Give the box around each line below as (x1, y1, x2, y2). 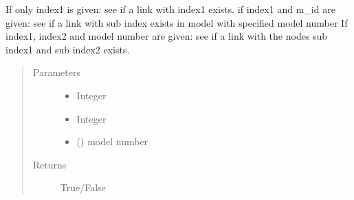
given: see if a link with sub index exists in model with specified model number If (5, 15, 348, 29)
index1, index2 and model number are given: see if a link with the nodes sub (5, 29, 328, 43)
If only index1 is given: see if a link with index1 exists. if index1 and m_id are (5, 2, 335, 16)
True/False (60, 180, 106, 195)
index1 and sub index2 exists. (5, 42, 130, 56)
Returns (32, 157, 67, 171)
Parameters (32, 65, 80, 79)
